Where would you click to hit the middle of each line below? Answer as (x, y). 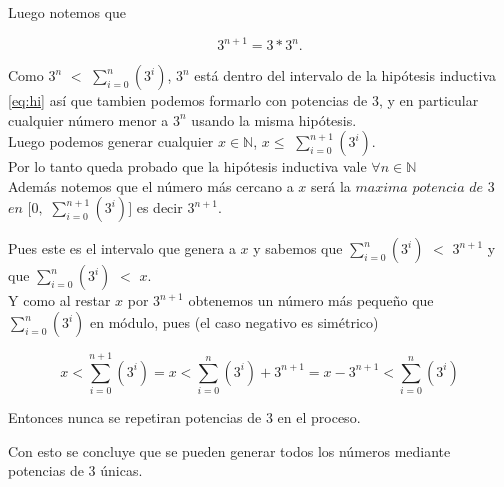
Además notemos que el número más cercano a (151, 185)
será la (331, 185)
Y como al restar (59, 300)
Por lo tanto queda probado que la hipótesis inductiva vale (187, 166)
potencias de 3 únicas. (75, 470)
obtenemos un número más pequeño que (311, 300)
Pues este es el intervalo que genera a (122, 248)
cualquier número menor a (88, 119)
